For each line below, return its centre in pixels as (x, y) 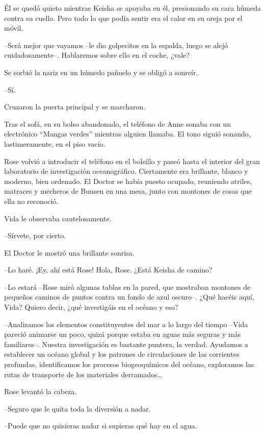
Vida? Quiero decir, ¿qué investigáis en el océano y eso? (91, 307)
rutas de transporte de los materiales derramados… (83, 374)
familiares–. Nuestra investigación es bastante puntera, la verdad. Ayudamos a (126, 344)
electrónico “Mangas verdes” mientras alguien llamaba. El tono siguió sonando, (127, 134)
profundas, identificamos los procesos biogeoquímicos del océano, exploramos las (129, 364)
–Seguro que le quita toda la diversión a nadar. (77, 408)
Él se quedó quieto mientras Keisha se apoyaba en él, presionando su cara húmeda (132, 8)
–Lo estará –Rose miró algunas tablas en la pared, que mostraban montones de (127, 287)
